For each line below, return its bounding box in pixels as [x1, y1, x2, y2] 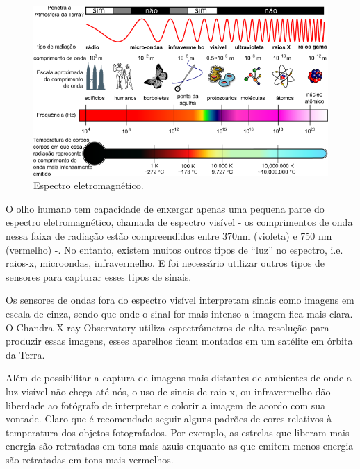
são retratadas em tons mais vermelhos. [6, 452, 174, 466]
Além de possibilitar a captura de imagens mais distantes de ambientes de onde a [6, 370, 352, 385]
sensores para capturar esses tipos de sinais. [6, 269, 192, 283]
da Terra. [6, 347, 45, 361]
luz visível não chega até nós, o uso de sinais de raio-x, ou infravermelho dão [6, 384, 331, 398]
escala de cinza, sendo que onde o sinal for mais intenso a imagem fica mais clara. [6, 306, 353, 320]
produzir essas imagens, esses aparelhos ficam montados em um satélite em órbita [6, 334, 353, 348]
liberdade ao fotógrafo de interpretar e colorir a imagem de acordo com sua [6, 397, 326, 412]
